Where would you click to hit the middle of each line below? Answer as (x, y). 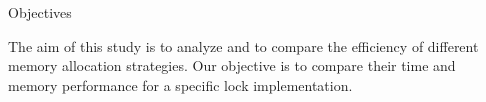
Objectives (40, 12)
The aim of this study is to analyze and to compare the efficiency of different (243, 45)
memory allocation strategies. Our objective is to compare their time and (232, 65)
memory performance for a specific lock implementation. (180, 84)
